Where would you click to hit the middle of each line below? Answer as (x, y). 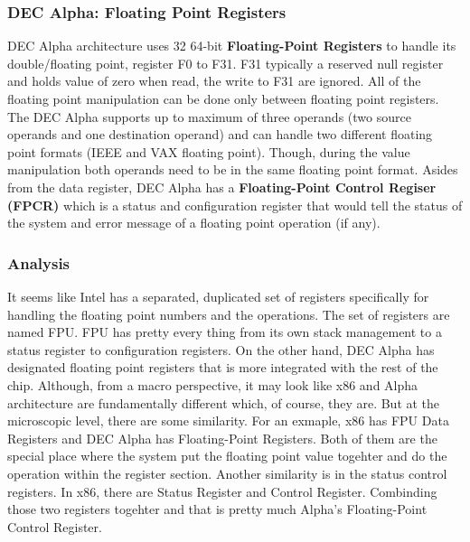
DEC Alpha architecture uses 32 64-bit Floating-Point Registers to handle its (232, 46)
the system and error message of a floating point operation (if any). (194, 223)
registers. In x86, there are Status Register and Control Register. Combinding (222, 491)
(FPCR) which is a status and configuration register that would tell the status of (235, 205)
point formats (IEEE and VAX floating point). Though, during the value (209, 151)
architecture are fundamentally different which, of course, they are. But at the (224, 402)
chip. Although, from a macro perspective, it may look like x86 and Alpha (213, 384)
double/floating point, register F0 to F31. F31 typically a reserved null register (226, 63)
